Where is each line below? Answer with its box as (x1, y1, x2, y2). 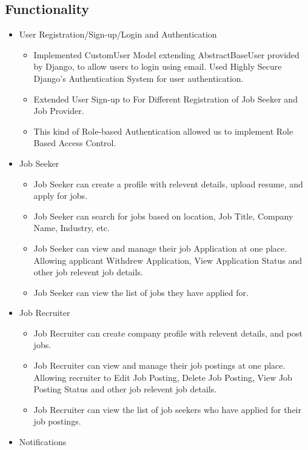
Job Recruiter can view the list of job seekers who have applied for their (33, 403, 301, 415)
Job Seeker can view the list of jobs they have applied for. (33, 286, 249, 298)
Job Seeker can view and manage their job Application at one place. (33, 241, 287, 254)
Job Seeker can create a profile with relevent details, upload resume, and (33, 177, 303, 190)
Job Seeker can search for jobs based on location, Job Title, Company (33, 209, 293, 222)
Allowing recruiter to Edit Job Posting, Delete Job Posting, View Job (33, 371, 292, 383)
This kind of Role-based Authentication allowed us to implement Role (33, 124, 293, 137)
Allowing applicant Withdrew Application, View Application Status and (33, 254, 302, 266)
